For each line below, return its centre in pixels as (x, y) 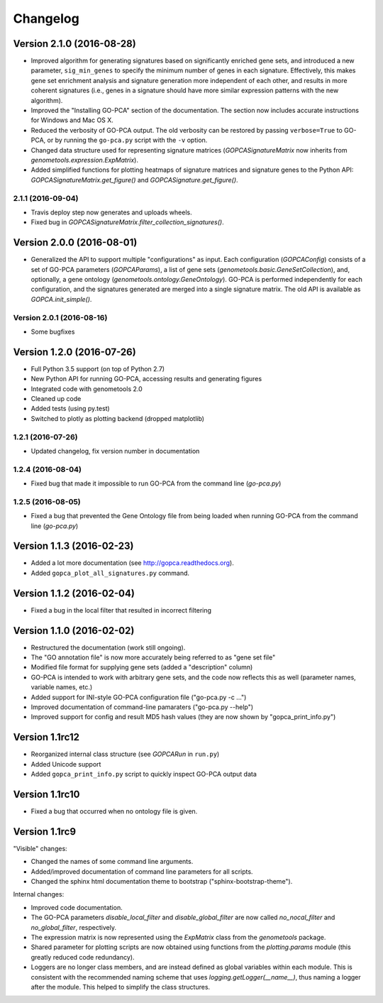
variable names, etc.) (62, 687)
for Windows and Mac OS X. (72, 120)
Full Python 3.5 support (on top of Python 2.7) (98, 368)
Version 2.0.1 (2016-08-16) (60, 317)
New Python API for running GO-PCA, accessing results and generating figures (146, 379)
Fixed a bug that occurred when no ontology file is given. (114, 811)
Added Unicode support (66, 764)
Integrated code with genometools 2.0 (87, 389)
